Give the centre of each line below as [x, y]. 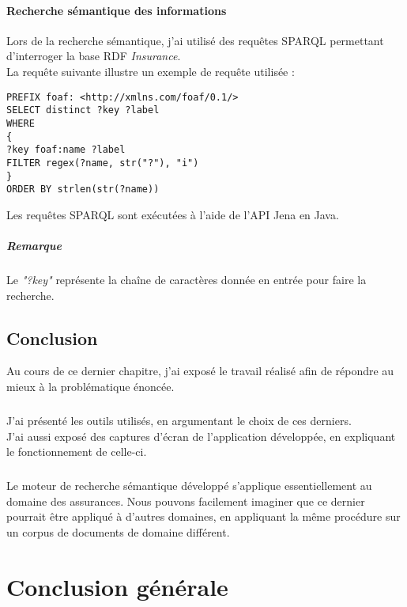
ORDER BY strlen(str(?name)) [83, 190]
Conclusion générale [117, 586]
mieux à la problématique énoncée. [90, 386]
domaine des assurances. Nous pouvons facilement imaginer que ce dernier [186, 501]
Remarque [34, 246]
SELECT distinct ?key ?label [83, 110]
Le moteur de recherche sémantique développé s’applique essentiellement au [189, 486]
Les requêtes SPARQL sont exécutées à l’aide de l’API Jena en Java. [173, 214]
